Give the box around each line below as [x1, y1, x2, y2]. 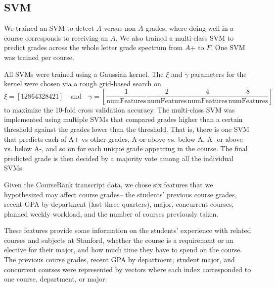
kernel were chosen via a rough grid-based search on [4, 78, 161, 89]
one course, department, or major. [4, 274, 107, 284]
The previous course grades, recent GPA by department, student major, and [4, 254, 235, 265]
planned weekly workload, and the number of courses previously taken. [4, 208, 219, 219]
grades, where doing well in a [145, 23, 234, 33]
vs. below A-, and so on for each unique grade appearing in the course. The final [4, 143, 248, 154]
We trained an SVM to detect [4, 23, 94, 33]
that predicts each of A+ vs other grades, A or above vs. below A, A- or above [4, 133, 243, 144]
